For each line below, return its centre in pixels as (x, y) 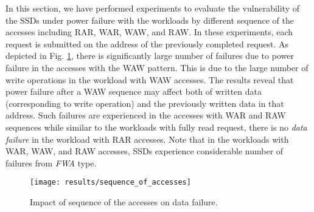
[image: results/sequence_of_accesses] (110, 183)
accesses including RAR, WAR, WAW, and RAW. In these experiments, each (149, 32)
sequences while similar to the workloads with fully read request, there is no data (156, 127)
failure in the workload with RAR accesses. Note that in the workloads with (147, 139)
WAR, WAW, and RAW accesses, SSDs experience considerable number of (145, 151)
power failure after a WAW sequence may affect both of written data (134, 91)
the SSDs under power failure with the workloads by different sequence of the (150, 20)
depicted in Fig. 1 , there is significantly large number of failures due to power (150, 56)
